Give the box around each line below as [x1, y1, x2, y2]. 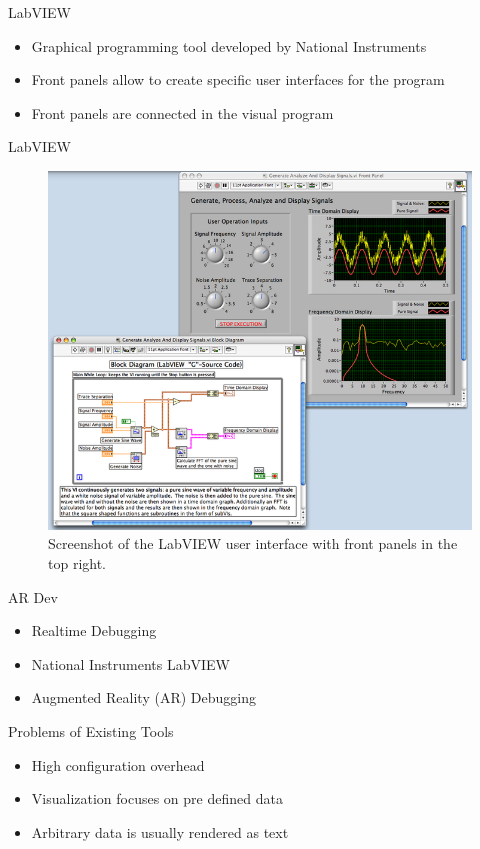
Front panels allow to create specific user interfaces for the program [31, 69, 445, 90]
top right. [48, 552, 107, 573]
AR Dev [8, 586, 58, 607]
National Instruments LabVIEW [31, 653, 230, 674]
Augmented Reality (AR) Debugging [31, 687, 256, 708]
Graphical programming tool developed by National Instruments [31, 35, 427, 56]
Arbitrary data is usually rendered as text [31, 821, 289, 842]
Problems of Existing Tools [8, 720, 174, 741]
